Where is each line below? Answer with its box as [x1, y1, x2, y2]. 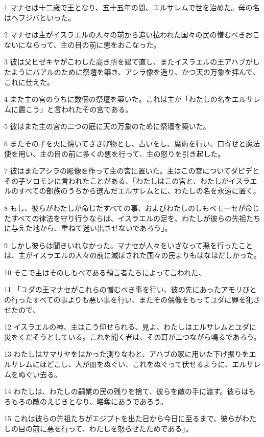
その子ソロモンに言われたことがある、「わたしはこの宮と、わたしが [4, 175, 229, 186]
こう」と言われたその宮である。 [25, 103, 133, 114]
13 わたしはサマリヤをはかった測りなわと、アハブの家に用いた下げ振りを [4, 348, 249, 359]
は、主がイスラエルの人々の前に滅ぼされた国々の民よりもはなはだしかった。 [4, 250, 261, 260]
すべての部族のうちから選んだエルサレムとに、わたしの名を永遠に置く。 [18, 185, 260, 196]
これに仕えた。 [4, 76, 54, 87]
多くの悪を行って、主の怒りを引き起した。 [82, 148, 225, 159]
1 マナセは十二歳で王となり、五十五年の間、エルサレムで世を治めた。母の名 [4, 2, 260, 12]
